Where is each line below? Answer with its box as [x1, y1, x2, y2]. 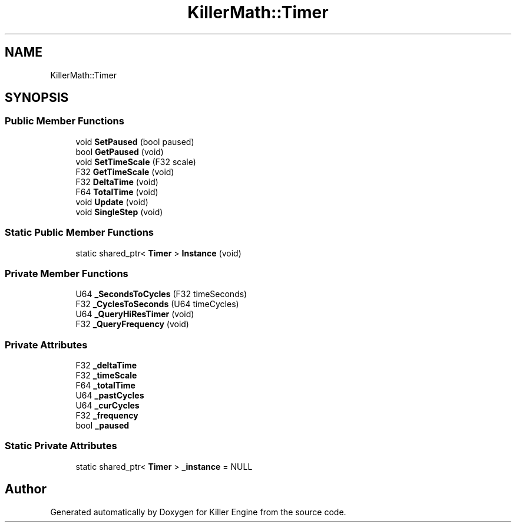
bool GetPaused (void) [75, 146, 164, 157]
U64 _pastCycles [75, 390, 144, 401]
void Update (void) [75, 196, 148, 207]
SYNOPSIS [5, 90, 69, 106]
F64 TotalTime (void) [75, 186, 158, 197]
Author [5, 482, 47, 497]
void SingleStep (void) [75, 206, 163, 217]
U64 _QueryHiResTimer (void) [75, 309, 194, 320]
